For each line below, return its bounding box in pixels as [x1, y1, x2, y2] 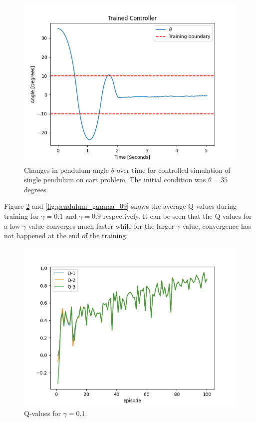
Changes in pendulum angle [24, 164, 109, 175]
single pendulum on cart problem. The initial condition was [24, 174, 206, 185]
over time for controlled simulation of [116, 164, 231, 175]
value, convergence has [182, 220, 252, 231]
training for [4, 210, 39, 221]
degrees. [24, 184, 48, 194]
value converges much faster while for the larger [28, 220, 174, 231]
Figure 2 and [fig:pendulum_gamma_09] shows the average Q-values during [4, 201, 237, 211]
